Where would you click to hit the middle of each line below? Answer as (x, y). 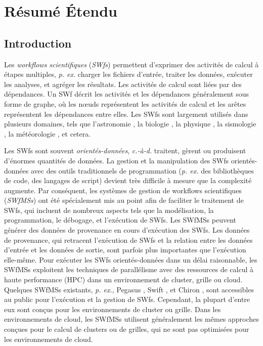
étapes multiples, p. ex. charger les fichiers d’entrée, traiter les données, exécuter (128, 74)
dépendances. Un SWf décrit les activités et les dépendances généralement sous (126, 94)
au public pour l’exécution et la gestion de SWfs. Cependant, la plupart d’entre (127, 299)
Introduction (38, 43)
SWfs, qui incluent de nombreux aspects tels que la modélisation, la (109, 210)
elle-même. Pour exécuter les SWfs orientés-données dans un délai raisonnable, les (131, 259)
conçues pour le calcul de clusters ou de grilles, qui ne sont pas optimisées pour (127, 329)
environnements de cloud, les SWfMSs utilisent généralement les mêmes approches (131, 319)
